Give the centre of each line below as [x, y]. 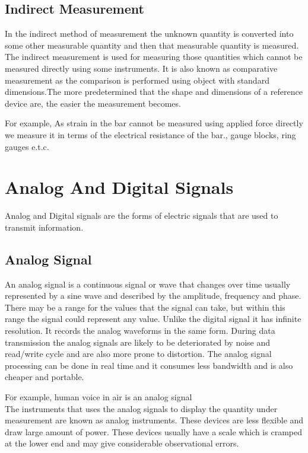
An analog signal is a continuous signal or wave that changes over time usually [148, 284]
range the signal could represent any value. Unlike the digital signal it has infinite [153, 319]
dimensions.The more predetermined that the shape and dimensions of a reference [154, 92]
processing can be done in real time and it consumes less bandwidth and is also [149, 365]
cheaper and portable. [45, 377]
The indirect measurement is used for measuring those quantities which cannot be [154, 57]
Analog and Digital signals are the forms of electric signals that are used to [142, 216]
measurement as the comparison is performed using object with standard [137, 80]
